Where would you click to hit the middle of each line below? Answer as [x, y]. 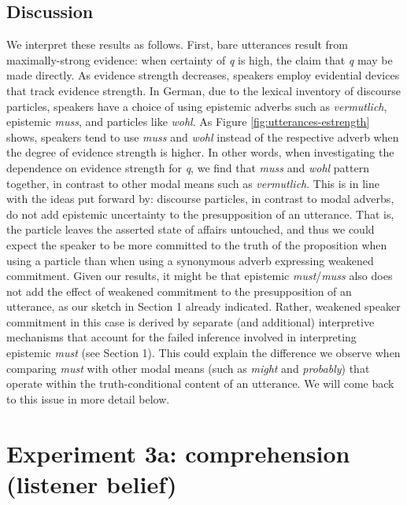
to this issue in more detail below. [88, 398]
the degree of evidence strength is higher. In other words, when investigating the [200, 152]
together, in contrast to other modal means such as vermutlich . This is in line [193, 183]
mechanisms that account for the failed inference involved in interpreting [181, 337]
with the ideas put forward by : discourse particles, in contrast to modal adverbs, [200, 199]
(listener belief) [92, 483]
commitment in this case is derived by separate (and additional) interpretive [191, 321]
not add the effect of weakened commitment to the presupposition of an [179, 291]
